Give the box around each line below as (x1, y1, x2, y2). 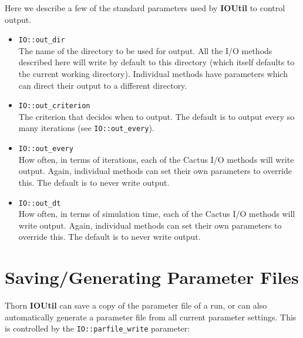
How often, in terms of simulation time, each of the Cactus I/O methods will (18, 208, 295, 220)
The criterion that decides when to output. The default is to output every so (18, 110, 295, 122)
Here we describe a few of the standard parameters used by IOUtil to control (5, 2, 285, 14)
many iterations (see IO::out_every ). (18, 122, 154, 134)
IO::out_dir (18, 36, 65, 45)
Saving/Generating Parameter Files (5, 265, 299, 289)
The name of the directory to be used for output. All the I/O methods (18, 44, 272, 56)
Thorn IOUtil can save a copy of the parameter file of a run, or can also (5, 299, 267, 312)
